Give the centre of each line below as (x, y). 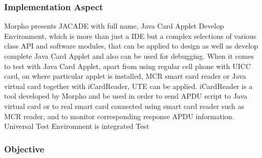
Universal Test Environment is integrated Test (77, 126)
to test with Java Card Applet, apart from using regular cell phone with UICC (127, 66)
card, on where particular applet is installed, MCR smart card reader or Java (125, 76)
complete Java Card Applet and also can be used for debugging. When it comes (129, 56)
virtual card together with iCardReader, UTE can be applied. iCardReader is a (128, 86)
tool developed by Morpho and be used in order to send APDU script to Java (126, 96)
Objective (24, 149)
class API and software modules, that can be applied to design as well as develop (131, 46)
